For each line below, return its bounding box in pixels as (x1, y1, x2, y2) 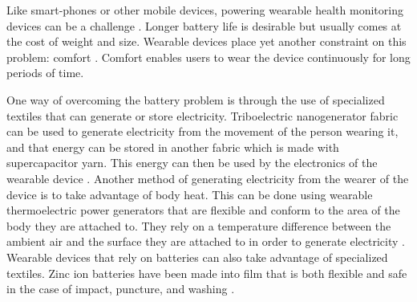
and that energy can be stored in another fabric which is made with (6, 138, 339, 155)
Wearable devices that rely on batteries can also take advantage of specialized (6, 248, 388, 265)
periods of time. (6, 64, 84, 81)
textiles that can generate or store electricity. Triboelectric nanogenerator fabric (6, 107, 399, 124)
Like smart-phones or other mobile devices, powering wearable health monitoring (6, 2, 403, 18)
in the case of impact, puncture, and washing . (6, 280, 235, 297)
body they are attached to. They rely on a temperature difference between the (6, 217, 391, 234)
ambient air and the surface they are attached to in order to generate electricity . (6, 233, 405, 250)
